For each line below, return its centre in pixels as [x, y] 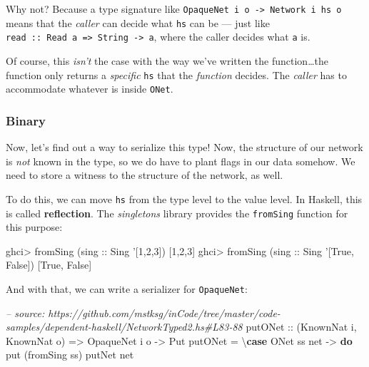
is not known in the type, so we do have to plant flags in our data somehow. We [181, 161]
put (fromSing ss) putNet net [70, 355]
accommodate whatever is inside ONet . [90, 89]
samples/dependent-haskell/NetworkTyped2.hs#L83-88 [124, 327]
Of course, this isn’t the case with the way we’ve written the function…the [167, 60]
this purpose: [34, 227]
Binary [26, 120]
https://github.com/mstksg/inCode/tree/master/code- [164, 312]
